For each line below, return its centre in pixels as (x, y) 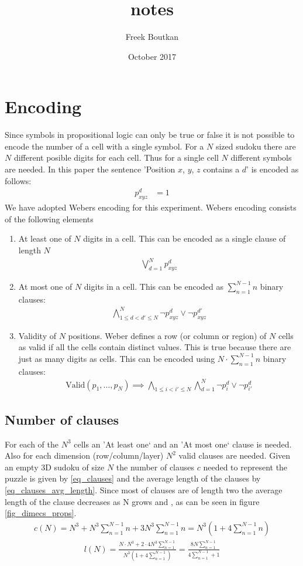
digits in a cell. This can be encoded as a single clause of (185, 238)
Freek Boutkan (152, 37)
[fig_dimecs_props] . (41, 513)
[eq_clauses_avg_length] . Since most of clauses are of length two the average (144, 490)
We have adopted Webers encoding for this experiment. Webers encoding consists (151, 207)
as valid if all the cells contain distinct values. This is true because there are (155, 347)
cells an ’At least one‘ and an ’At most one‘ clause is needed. (183, 444)
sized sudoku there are (256, 146)
